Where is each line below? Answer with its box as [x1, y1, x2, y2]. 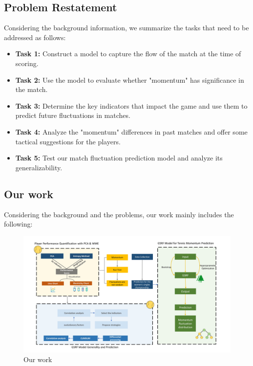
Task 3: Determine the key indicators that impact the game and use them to [15, 100, 248, 111]
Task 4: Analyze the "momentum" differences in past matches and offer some [15, 126, 248, 137]
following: [4, 219, 33, 229]
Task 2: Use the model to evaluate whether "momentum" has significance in [15, 74, 244, 85]
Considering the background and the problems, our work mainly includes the [4, 209, 234, 219]
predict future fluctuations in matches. [15, 110, 130, 120]
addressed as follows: [4, 32, 66, 42]
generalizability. [15, 162, 63, 172]
